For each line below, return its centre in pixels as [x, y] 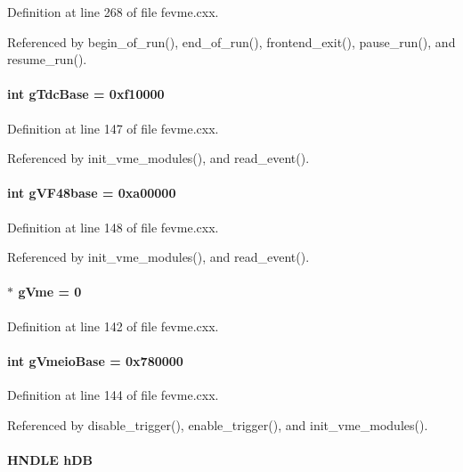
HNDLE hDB [50, 459]
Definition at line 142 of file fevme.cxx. [113, 326]
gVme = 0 [50, 292]
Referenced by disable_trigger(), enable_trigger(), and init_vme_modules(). [218, 424]
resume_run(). [47, 59]
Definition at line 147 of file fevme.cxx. [113, 128]
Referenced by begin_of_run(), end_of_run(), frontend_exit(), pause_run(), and [231, 41]
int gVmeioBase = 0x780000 [95, 360]
